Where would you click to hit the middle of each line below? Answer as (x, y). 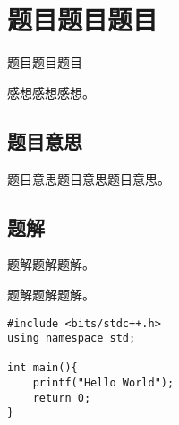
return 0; (62, 398)
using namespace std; (72, 338)
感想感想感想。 (51, 92)
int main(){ (43, 368)
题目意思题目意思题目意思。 (89, 178)
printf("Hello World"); (103, 383)
